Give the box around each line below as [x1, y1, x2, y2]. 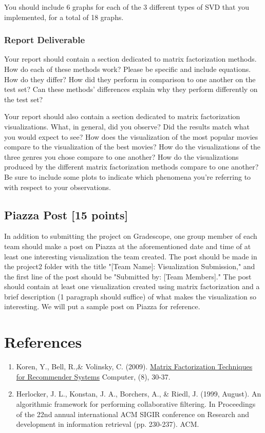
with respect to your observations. [4, 181, 111, 192]
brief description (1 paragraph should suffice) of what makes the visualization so [4, 291, 257, 302]
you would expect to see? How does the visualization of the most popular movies [4, 131, 258, 142]
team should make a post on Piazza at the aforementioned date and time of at [4, 240, 251, 251]
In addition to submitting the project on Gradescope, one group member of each [4, 231, 257, 241]
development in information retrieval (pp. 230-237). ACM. [16, 419, 199, 429]
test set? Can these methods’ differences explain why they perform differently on [4, 84, 258, 95]
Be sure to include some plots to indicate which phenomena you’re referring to [4, 171, 251, 182]
